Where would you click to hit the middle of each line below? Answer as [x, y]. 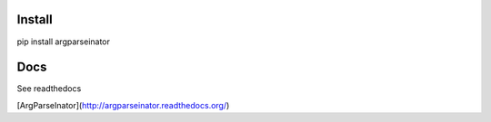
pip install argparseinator [64, 42]
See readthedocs [49, 89]
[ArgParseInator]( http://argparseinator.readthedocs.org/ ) [123, 105]
